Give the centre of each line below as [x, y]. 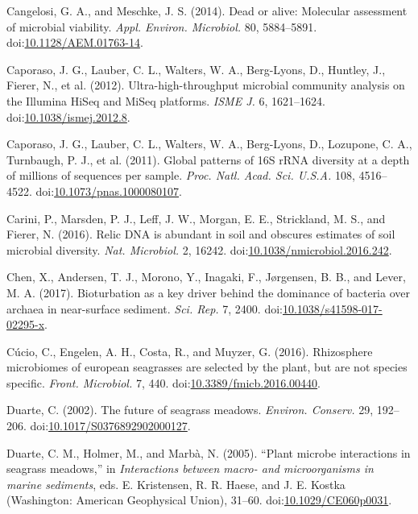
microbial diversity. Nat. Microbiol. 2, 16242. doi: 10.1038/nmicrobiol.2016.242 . [199, 249]
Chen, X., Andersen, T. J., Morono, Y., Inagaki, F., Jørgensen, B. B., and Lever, [206, 277]
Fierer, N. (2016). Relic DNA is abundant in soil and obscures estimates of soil [201, 234]
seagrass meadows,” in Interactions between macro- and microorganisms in [190, 468]
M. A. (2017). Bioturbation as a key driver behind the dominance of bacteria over [208, 292]
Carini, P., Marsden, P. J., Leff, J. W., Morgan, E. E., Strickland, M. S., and [196, 218]
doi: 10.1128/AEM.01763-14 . [75, 42]
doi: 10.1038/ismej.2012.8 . [68, 116]
